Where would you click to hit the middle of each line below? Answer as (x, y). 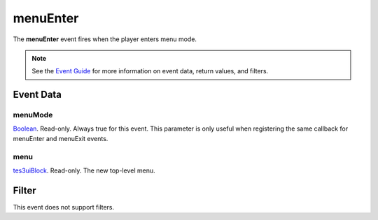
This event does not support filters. (64, 207)
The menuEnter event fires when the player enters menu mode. (105, 39)
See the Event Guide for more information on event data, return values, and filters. (150, 71)
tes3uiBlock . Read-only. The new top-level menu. (84, 170)
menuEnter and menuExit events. (61, 138)
